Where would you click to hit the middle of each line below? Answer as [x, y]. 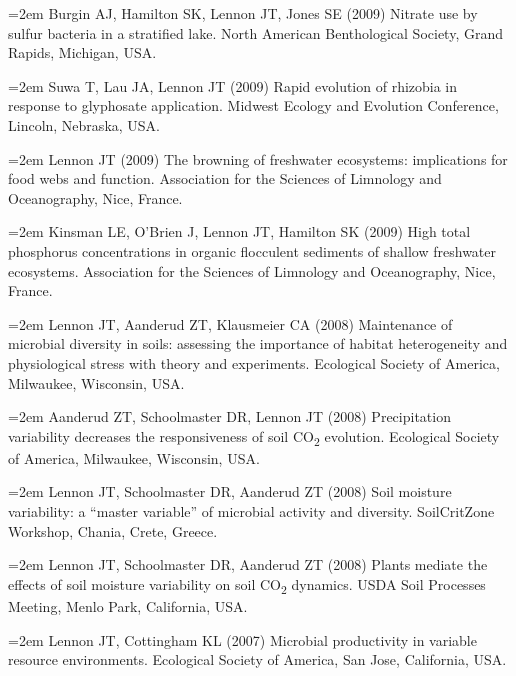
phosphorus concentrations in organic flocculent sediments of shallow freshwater [252, 250]
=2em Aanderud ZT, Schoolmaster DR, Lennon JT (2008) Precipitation [229, 416]
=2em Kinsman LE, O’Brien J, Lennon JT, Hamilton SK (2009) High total [239, 231]
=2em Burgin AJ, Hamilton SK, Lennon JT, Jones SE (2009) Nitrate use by [243, 13]
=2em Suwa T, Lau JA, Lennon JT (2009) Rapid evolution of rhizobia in [233, 85]
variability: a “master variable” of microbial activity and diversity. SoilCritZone [251, 511]
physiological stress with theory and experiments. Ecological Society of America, [254, 362]
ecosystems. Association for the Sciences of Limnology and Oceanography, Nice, [252, 270]
